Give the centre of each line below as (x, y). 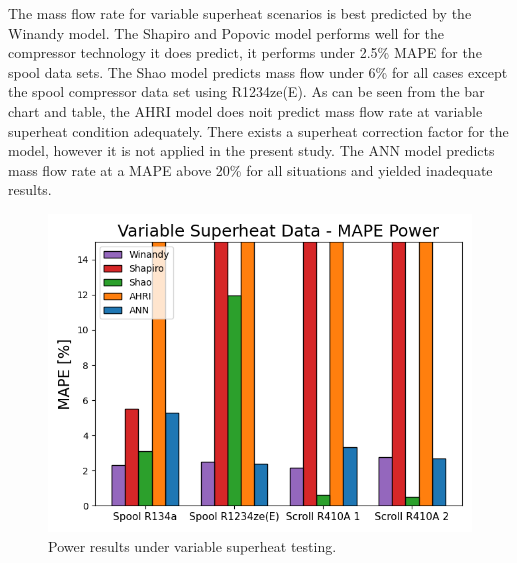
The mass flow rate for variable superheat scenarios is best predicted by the (240, 13)
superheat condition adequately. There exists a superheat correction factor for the (258, 130)
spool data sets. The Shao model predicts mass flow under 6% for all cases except (258, 71)
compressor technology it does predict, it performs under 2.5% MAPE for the (245, 52)
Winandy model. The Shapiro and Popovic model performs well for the (226, 32)
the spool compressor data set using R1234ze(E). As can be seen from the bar (246, 91)
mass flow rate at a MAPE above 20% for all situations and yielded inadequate (250, 169)
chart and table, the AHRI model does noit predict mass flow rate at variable (245, 110)
